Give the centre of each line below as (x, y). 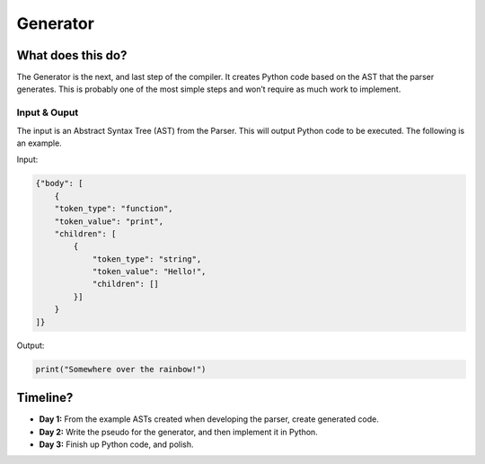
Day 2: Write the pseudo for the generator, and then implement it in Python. (178, 432)
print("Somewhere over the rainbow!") (121, 369)
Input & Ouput (48, 112)
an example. (39, 143)
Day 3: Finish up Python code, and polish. (116, 444)
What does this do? (72, 55)
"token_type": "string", (147, 259)
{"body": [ (59, 183)
